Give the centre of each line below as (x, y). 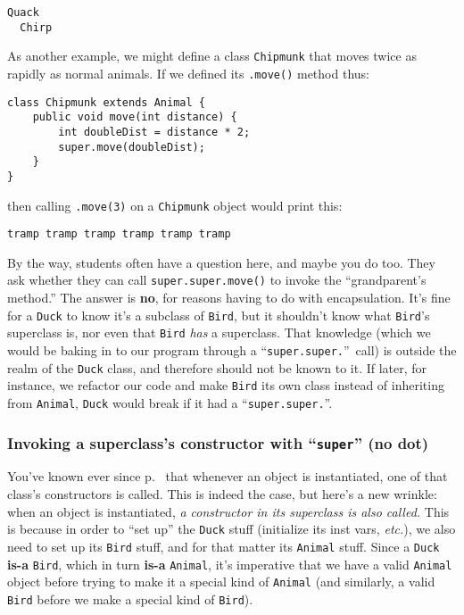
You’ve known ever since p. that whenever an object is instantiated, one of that (228, 476)
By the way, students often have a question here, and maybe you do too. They (221, 262)
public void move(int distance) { (135, 117)
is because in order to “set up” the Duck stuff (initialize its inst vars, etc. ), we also (232, 529)
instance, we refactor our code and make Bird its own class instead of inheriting (226, 385)
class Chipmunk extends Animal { (106, 102)
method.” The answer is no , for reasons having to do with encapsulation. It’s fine (229, 298)
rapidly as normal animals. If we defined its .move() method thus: (188, 73)
